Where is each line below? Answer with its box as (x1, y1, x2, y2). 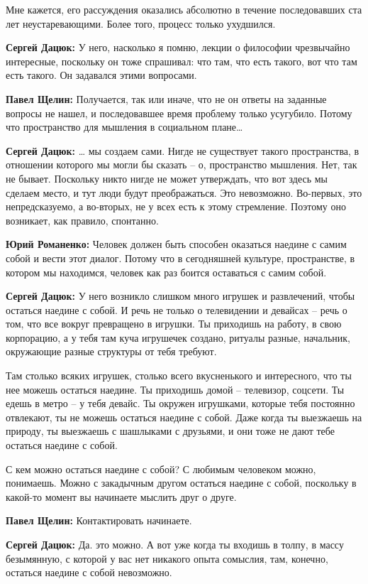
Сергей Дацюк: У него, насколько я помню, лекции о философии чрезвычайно (6, 40, 350, 55)
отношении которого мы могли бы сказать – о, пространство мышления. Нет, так (6, 157, 357, 172)
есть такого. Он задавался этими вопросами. (6, 67, 197, 82)
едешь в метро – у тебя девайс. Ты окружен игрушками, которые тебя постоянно (6, 396, 355, 411)
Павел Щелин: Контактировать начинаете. (6, 513, 192, 528)
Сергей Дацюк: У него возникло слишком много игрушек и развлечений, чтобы (6, 288, 355, 303)
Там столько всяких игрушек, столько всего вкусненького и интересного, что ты (6, 368, 352, 383)
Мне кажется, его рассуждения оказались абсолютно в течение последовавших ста (6, 2, 362, 16)
